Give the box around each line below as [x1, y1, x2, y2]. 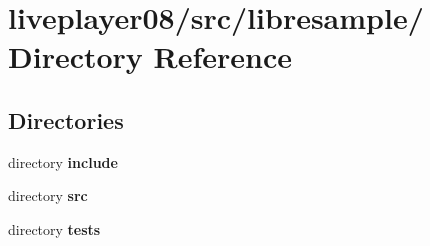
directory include [8, 151, 118, 172]
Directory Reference [8, 36, 293, 77]
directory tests [8, 218, 101, 239]
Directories [8, 104, 124, 135]
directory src [8, 185, 88, 206]
